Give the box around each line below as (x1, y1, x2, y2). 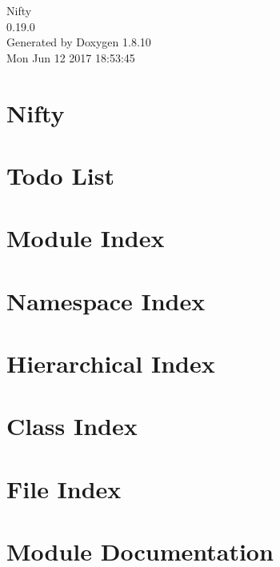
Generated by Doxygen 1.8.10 (6, 34, 151, 50)
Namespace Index (6, 284, 206, 317)
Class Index (6, 409, 138, 442)
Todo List (6, 158, 114, 191)
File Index (6, 472, 122, 505)
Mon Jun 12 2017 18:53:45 (6, 49, 135, 66)
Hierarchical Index (6, 347, 215, 380)
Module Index (6, 222, 165, 254)
